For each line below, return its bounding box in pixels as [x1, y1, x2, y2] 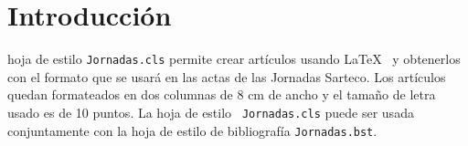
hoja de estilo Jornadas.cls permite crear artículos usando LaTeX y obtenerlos [7, 49, 461, 68]
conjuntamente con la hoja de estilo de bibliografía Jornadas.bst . [7, 120, 378, 140]
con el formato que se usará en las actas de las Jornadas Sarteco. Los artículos [7, 67, 446, 86]
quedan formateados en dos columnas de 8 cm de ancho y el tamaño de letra [7, 85, 436, 104]
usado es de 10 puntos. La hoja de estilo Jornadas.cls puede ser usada [7, 102, 414, 121]
